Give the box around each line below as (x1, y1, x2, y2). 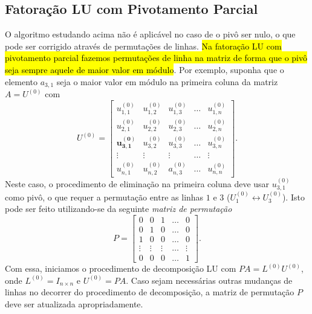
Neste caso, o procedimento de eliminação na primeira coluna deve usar (5, 177, 270, 190)
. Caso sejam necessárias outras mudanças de (126, 274, 293, 286)
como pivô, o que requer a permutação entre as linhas (5, 190, 204, 203)
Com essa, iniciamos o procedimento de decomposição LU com (5, 262, 236, 275)
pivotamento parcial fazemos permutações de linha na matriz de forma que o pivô (5, 51, 308, 64)
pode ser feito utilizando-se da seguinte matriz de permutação (5, 202, 232, 215)
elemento (5, 75, 38, 88)
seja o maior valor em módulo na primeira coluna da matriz (56, 75, 278, 88)
